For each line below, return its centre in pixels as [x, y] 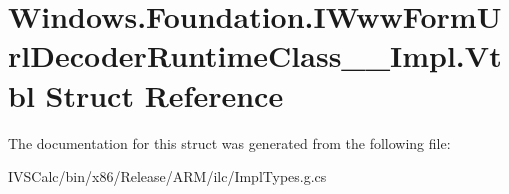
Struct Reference [164, 94]
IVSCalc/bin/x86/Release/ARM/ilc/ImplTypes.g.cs [167, 176]
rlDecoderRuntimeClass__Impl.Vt [255, 55]
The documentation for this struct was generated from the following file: [229, 142]
